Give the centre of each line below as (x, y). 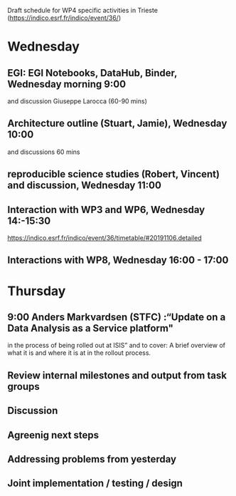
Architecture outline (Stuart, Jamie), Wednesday (117, 124)
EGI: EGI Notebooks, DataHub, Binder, (92, 73)
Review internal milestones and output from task (117, 375)
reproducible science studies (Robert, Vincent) (114, 174)
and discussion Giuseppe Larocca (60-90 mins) (77, 101)
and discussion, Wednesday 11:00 (85, 186)
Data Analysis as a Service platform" (91, 328)
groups (24, 387)
